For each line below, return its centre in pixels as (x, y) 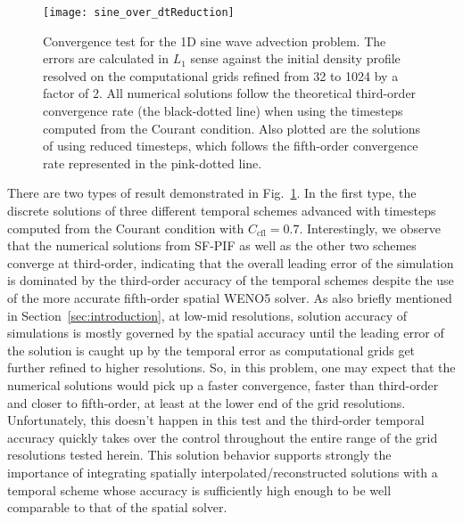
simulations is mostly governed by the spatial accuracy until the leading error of (226, 333)
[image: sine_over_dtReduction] (139, 12)
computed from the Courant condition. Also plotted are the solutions (232, 128)
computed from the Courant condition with (126, 228)
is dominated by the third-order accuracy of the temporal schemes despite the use (231, 280)
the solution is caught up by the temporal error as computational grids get (211, 350)
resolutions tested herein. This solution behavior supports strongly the (199, 455)
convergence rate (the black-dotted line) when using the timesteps (223, 111)
